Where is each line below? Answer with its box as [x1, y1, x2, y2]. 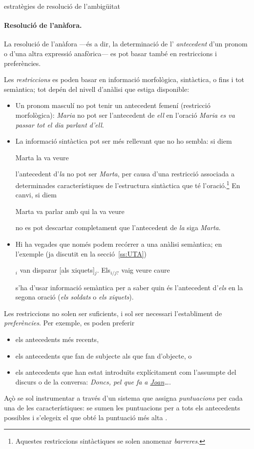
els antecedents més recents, [15, 334, 99, 344]
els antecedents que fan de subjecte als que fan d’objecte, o [15, 350, 192, 361]
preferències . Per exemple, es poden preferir [4, 318, 135, 328]
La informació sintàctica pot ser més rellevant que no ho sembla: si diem [15, 136, 232, 146]
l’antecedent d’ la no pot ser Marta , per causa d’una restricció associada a [15, 169, 234, 179]
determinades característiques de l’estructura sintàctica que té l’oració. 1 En [15, 178, 240, 190]
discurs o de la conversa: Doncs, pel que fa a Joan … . [15, 376, 171, 386]
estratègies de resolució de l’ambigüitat [4, 1, 120, 11]
